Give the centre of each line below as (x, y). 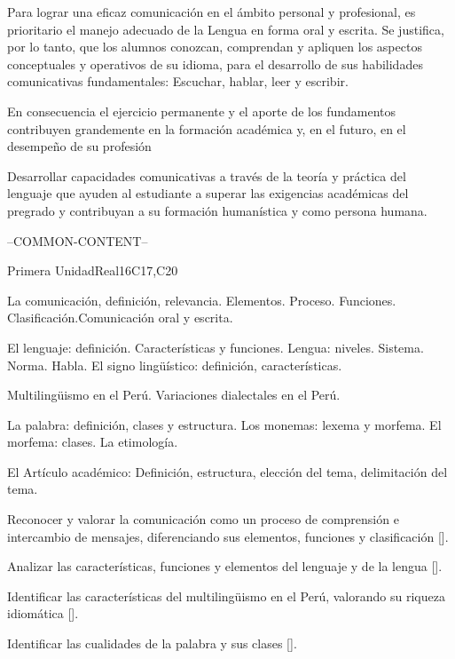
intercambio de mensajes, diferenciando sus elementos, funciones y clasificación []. (228, 536)
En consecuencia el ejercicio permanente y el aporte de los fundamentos (202, 111)
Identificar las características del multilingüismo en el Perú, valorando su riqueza (226, 595)
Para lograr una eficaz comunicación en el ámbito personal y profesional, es (212, 12)
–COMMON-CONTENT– (78, 240)
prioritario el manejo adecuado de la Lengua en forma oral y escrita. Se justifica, (226, 29)
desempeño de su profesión (79, 146)
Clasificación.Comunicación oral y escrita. (120, 318)
